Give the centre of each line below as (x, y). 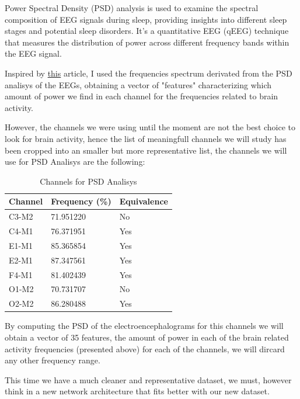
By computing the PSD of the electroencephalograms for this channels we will (144, 326)
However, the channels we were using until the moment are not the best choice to (150, 127)
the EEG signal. (33, 53)
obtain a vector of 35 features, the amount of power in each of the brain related (147, 337)
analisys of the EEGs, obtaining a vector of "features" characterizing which (138, 84)
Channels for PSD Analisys (88, 181)
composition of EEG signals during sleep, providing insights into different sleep (146, 19)
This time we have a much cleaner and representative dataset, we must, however (148, 379)
